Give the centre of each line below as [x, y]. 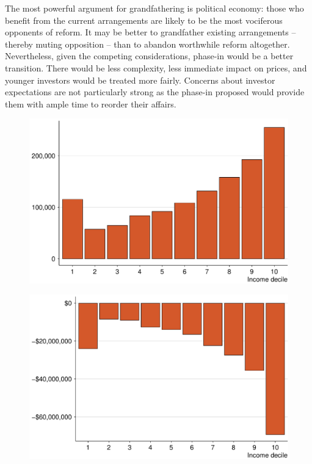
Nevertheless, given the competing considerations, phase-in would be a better [149, 56]
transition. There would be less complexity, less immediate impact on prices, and [156, 67]
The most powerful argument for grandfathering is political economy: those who [154, 8]
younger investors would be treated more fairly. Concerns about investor [140, 80]
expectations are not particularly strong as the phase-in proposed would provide [155, 92]
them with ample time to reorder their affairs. [91, 103]
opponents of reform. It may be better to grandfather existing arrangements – [151, 32]
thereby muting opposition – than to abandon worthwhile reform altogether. [147, 44]
